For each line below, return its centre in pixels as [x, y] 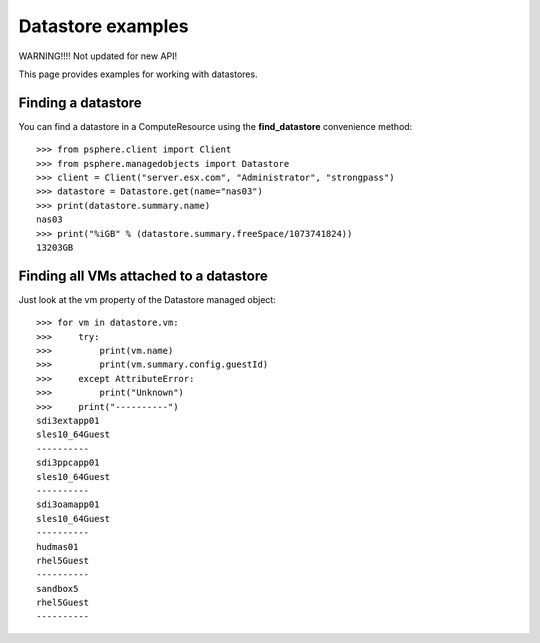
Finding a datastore [80, 102]
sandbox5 [57, 588]
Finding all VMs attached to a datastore [143, 275]
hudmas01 [57, 546]
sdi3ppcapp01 [68, 463]
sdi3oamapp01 [68, 504]
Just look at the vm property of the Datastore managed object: [147, 299]
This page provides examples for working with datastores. [138, 74]
